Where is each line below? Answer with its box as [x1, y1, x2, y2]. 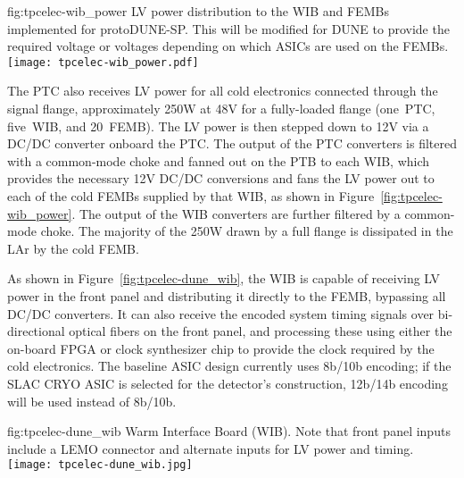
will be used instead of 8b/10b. [7, 391, 177, 410]
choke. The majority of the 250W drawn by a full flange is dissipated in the [40, 222, 453, 240]
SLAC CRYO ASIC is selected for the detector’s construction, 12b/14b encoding [7, 373, 448, 392]
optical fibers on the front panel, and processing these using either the [69, 322, 452, 340]
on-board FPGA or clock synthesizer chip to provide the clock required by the [7, 339, 435, 357]
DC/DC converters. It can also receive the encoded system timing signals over [7, 304, 435, 323]
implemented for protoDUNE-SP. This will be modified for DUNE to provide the [7, 19, 450, 38]
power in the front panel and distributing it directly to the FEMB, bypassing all [7, 286, 446, 305]
